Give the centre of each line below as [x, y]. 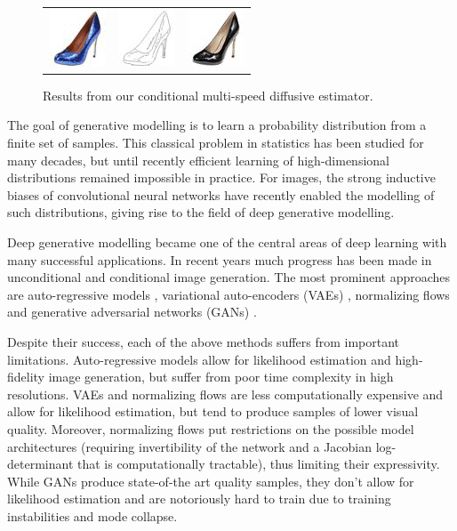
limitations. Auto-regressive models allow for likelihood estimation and [199, 359]
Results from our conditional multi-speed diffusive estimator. [208, 95]
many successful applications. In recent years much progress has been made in [220, 259]
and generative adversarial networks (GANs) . [132, 312]
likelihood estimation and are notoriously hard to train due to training [199, 499]
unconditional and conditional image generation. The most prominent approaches [229, 277]
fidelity [26, 377]
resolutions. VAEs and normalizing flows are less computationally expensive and [225, 394]
